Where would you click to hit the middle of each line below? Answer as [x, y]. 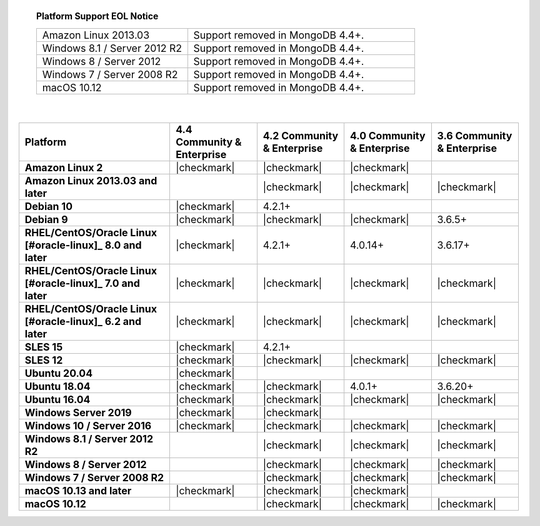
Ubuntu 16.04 [57, 399]
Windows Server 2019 [78, 412]
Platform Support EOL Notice [97, 16]
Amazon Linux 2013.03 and [91, 180]
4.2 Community [300, 135]
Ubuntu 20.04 [58, 373]
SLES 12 [44, 360]
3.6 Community [474, 135]
